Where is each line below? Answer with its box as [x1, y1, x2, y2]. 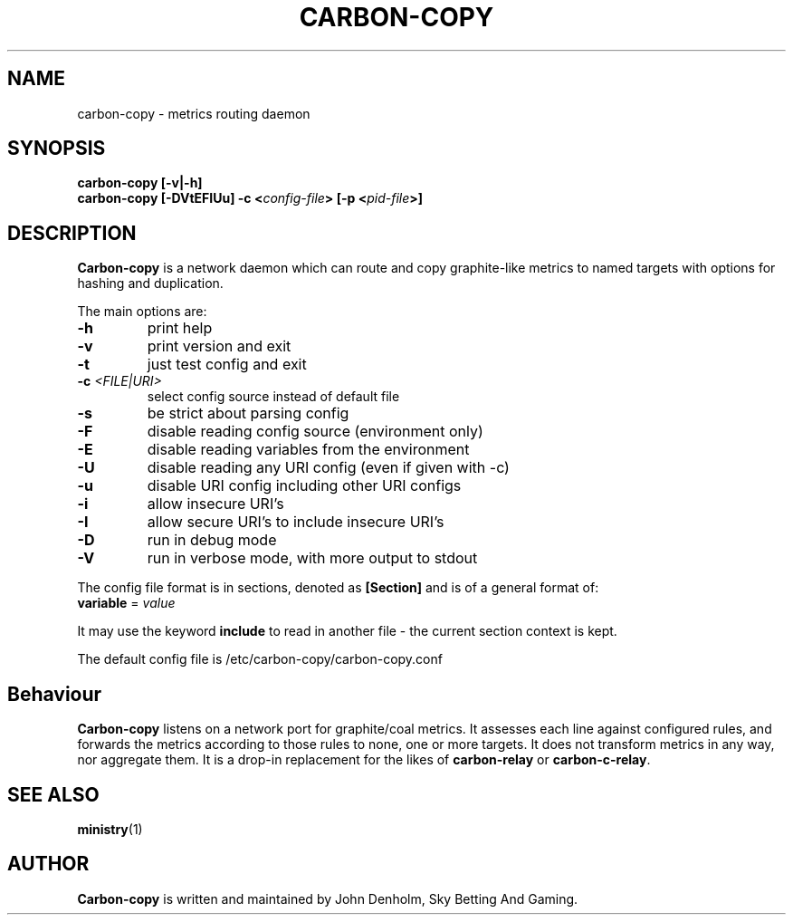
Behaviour [7, 682, 102, 706]
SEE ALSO [7, 783, 100, 806]
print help [147, 319, 213, 338]
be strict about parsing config [147, 404, 349, 423]
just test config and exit [147, 355, 307, 374]
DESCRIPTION [7, 221, 137, 245]
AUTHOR [7, 852, 90, 876]
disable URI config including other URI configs [147, 476, 462, 495]
